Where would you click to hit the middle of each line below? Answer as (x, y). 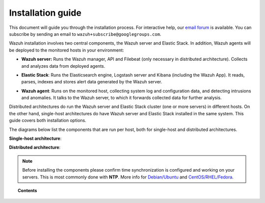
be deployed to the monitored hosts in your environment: (66, 50)
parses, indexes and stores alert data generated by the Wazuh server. (92, 82)
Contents (27, 190)
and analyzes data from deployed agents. (63, 66)
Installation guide (45, 13)
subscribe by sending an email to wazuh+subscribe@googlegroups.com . (85, 34)
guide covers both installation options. (48, 121)
